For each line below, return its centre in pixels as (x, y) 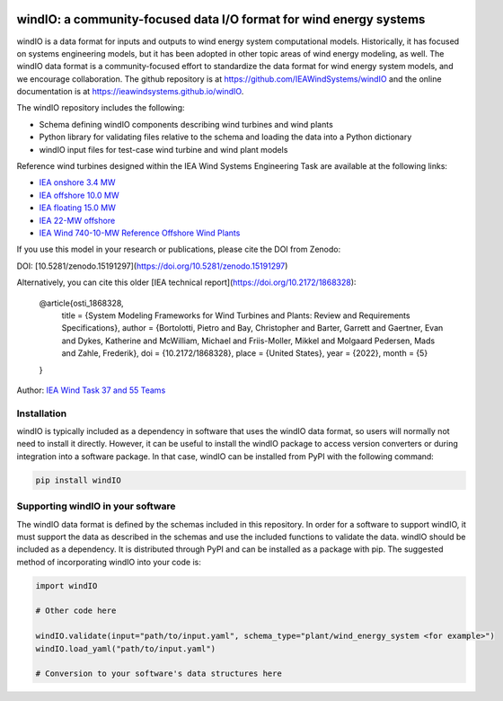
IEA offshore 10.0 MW (79, 195)
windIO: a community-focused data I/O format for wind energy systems (221, 19)
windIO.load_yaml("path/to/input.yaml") (125, 648)
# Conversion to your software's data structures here (159, 674)
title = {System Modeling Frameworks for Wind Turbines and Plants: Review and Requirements (236, 315)
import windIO (66, 586)
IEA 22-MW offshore (77, 220)
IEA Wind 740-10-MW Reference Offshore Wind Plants (140, 233)
